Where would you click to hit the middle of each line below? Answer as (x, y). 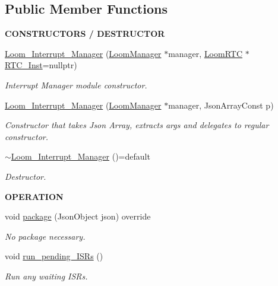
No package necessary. (45, 236)
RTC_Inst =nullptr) (41, 65)
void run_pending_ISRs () (54, 256)
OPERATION (34, 196)
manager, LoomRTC (206, 53)
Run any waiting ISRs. (46, 276)
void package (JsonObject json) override (78, 216)
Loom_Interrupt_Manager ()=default (80, 156)
